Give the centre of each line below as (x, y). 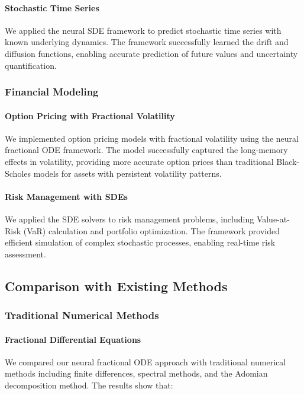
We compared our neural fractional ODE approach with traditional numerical (145, 361)
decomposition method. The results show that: (89, 385)
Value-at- (273, 219)
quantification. (31, 65)
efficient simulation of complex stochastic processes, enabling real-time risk (140, 242)
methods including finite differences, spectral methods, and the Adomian (136, 373)
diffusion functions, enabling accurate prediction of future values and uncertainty (151, 53)
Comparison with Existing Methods (116, 286)
